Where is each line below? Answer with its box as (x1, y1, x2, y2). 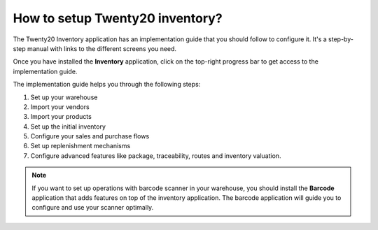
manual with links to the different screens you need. (27, 44, 177, 52)
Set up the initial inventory (30, 122, 106, 131)
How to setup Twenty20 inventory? (13, 10, 223, 26)
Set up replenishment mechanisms (30, 142, 131, 150)
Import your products (30, 113, 92, 121)
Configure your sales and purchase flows (30, 132, 150, 141)
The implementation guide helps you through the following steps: (13, 80, 201, 89)
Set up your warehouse (30, 93, 98, 101)
